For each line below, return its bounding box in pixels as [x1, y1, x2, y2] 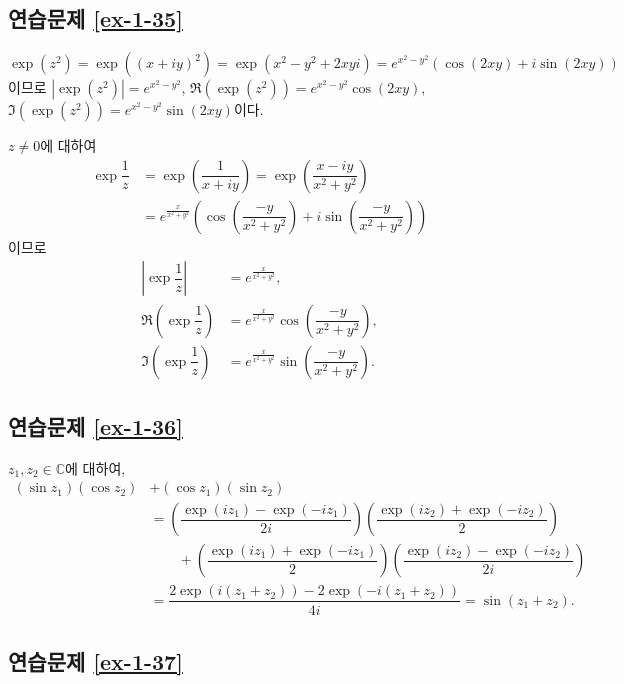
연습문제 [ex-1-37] [8, 645, 183, 676]
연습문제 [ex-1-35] [8, 3, 183, 34]
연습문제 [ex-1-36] [8, 410, 183, 441]
